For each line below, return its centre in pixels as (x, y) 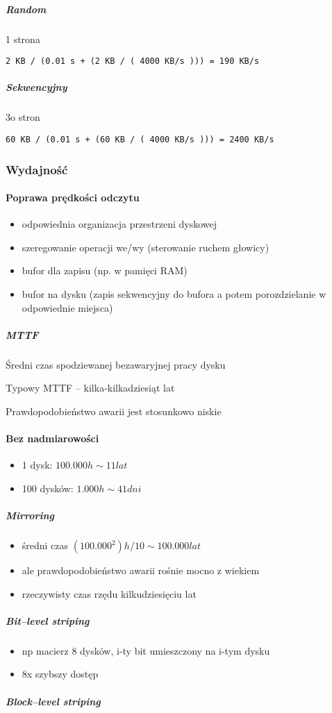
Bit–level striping (48, 620)
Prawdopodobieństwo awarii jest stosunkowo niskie (114, 411)
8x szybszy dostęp (60, 674)
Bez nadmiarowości (52, 438)
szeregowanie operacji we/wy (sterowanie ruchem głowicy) (146, 247)
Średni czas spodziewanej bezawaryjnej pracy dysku (116, 364)
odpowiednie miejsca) (67, 307)
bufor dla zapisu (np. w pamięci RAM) (105, 270)
